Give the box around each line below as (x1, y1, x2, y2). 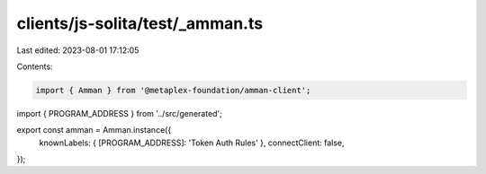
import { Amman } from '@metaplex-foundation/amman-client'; (35, 85, 311, 95)
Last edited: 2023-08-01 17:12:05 (16, 45, 139, 56)
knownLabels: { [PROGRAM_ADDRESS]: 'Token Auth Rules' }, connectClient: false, (39, 137, 346, 148)
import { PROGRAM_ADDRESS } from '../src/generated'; (16, 108, 222, 118)
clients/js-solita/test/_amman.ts (16, 13, 264, 33)
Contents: (16, 61, 53, 72)
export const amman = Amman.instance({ (16, 125, 172, 135)
